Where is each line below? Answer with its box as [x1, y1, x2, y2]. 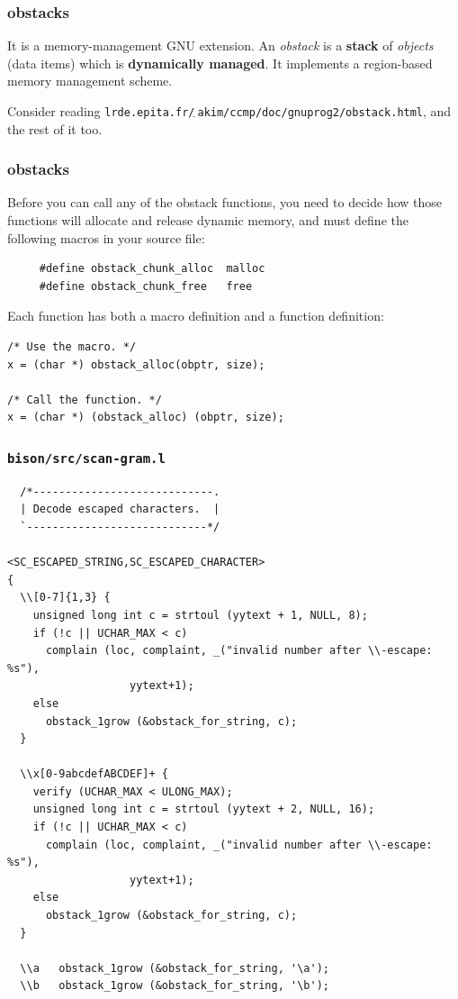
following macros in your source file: [7, 228, 205, 247]
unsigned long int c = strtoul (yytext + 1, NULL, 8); [32, 608, 368, 622]
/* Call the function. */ [7, 393, 162, 406]
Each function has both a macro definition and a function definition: [7, 306, 384, 325]
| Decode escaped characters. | [20, 503, 220, 516]
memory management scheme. [7, 71, 173, 90]
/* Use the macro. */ [7, 341, 137, 354]
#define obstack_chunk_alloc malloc [39, 262, 265, 276]
